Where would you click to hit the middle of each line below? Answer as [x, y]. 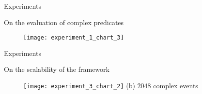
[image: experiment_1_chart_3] [74, 38]
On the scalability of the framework [57, 69]
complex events [176, 86]
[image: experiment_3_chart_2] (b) [79, 86]
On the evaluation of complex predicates [64, 22]
